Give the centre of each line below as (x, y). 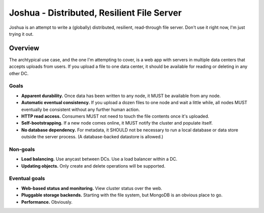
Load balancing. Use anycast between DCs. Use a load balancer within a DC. (99, 159)
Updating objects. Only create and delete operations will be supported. (93, 166)
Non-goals (22, 149)
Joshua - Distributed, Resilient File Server (95, 13)
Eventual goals (27, 178)
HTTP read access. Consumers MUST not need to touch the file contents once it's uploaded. (115, 116)
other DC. (19, 73)
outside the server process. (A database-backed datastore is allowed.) (92, 137)
